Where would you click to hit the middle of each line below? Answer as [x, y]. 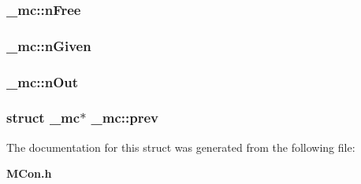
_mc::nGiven [49, 45]
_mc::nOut [43, 81]
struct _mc [43, 118]
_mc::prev [125, 118]
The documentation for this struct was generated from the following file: [181, 147]
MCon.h [29, 173]
